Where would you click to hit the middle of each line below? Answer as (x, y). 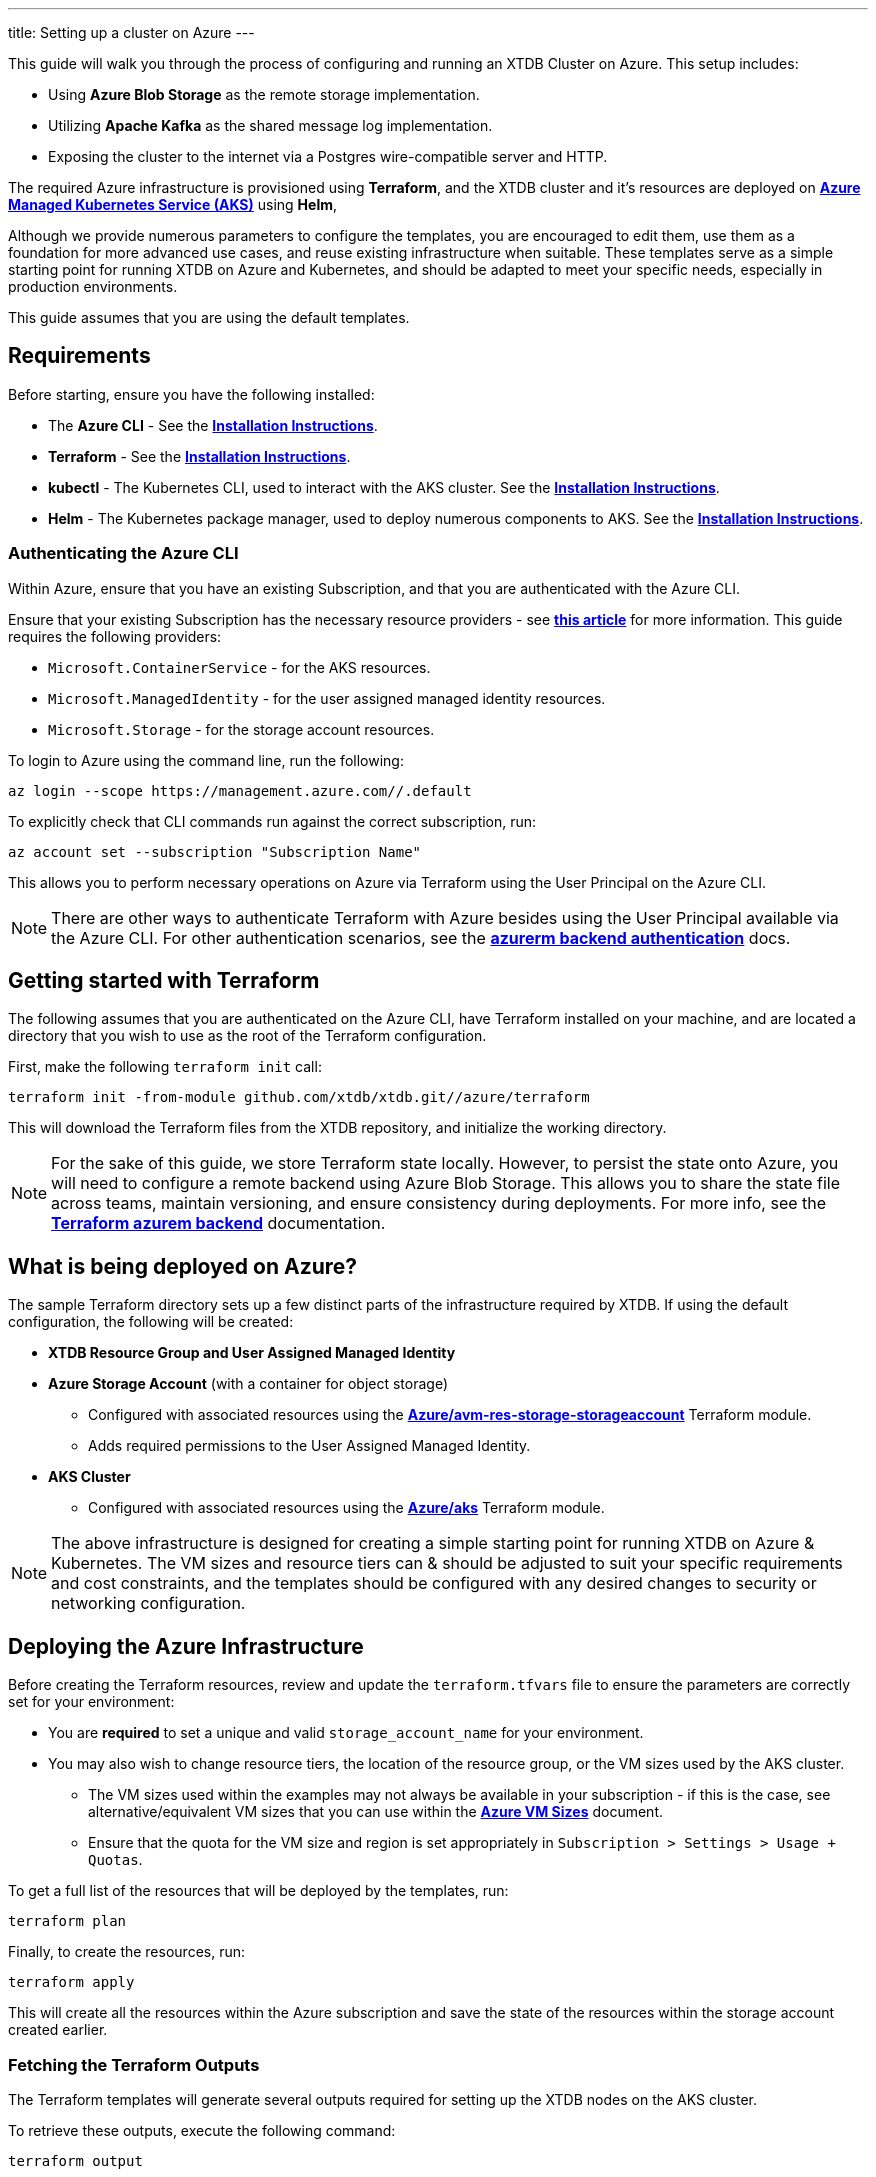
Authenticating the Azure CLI (123, 553)
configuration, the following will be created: (151, 1322)
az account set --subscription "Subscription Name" (215, 851)
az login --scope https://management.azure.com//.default (240, 790)
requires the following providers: (115, 636)
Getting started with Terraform (164, 981)
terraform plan (67, 1921)
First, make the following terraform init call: (165, 1067)
